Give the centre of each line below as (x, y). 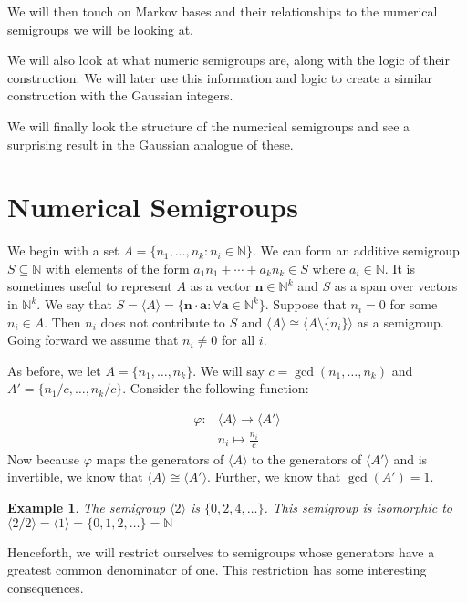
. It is (400, 268)
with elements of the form (118, 268)
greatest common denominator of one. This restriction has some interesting (217, 570)
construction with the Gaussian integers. (120, 95)
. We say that (74, 304)
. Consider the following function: (216, 388)
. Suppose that (306, 304)
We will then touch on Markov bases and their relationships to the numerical (223, 11)
